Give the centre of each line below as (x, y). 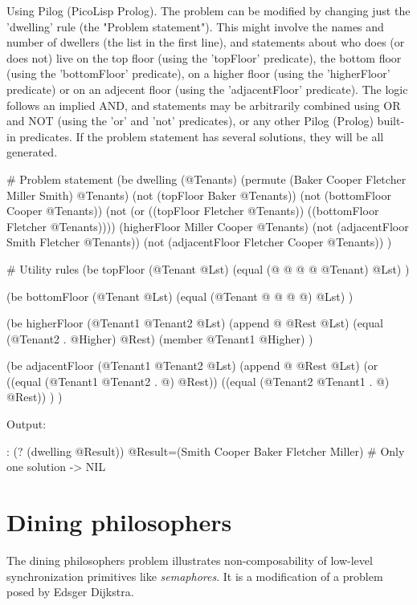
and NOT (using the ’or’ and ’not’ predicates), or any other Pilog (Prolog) (190, 121)
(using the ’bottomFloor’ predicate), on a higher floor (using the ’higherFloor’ (198, 73)
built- (391, 121)
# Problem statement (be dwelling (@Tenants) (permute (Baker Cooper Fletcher (206, 179)
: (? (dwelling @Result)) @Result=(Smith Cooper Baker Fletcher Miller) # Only (206, 451)
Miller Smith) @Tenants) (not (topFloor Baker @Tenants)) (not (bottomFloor (199, 195)
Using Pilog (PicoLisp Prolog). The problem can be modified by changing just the (208, 10)
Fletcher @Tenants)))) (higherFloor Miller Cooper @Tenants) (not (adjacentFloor (208, 226)
